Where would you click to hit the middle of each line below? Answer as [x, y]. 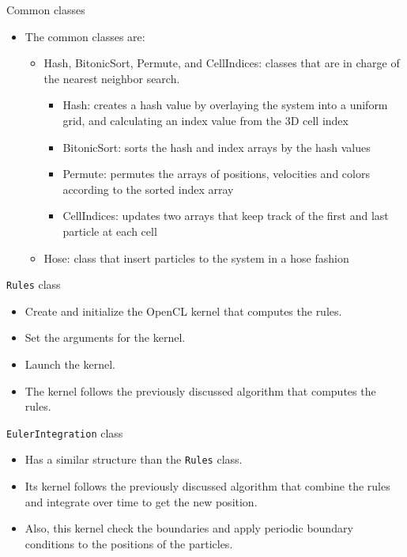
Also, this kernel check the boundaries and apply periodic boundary [189, 528]
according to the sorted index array [148, 189]
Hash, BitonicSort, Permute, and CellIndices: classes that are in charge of [222, 63]
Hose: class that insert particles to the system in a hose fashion [196, 258]
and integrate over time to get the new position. [141, 501]
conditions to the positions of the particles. [129, 543]
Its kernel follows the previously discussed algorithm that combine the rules [207, 486]
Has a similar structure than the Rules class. [134, 459]
